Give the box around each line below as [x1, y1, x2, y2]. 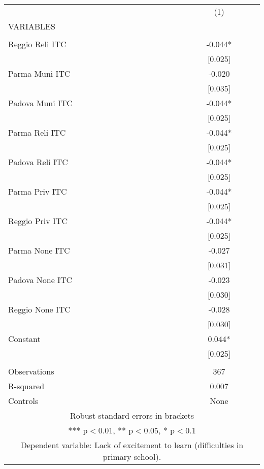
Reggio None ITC [8, 303, 71, 315]
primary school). [103, 451, 161, 462]
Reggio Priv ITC [8, 215, 68, 227]
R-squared [8, 380, 45, 392]
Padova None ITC [8, 274, 72, 286]
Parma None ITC [8, 244, 70, 256]
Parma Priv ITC [8, 185, 67, 197]
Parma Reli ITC [8, 127, 66, 138]
